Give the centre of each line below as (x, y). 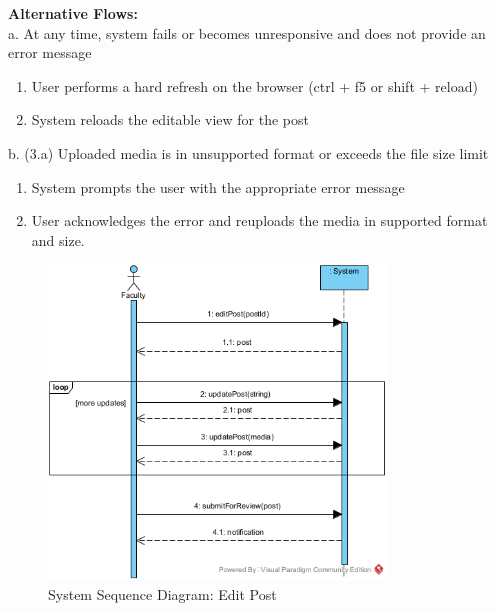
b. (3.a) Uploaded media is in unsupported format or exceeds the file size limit (248, 152)
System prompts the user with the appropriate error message (218, 186)
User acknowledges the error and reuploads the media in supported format (259, 220)
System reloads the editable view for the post (170, 119)
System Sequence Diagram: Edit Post (162, 594)
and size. (58, 239)
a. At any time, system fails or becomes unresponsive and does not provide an (247, 32)
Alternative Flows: (73, 13)
